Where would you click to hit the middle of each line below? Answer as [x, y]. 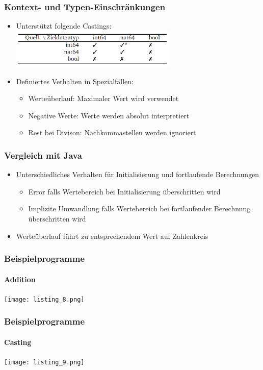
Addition [20, 279]
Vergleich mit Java [43, 155]
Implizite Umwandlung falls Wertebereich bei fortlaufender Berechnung [139, 208]
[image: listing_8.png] [44, 299]
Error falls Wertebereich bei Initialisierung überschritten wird [124, 191]
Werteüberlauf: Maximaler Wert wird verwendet [103, 98]
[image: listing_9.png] [44, 363]
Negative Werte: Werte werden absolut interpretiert [109, 115]
